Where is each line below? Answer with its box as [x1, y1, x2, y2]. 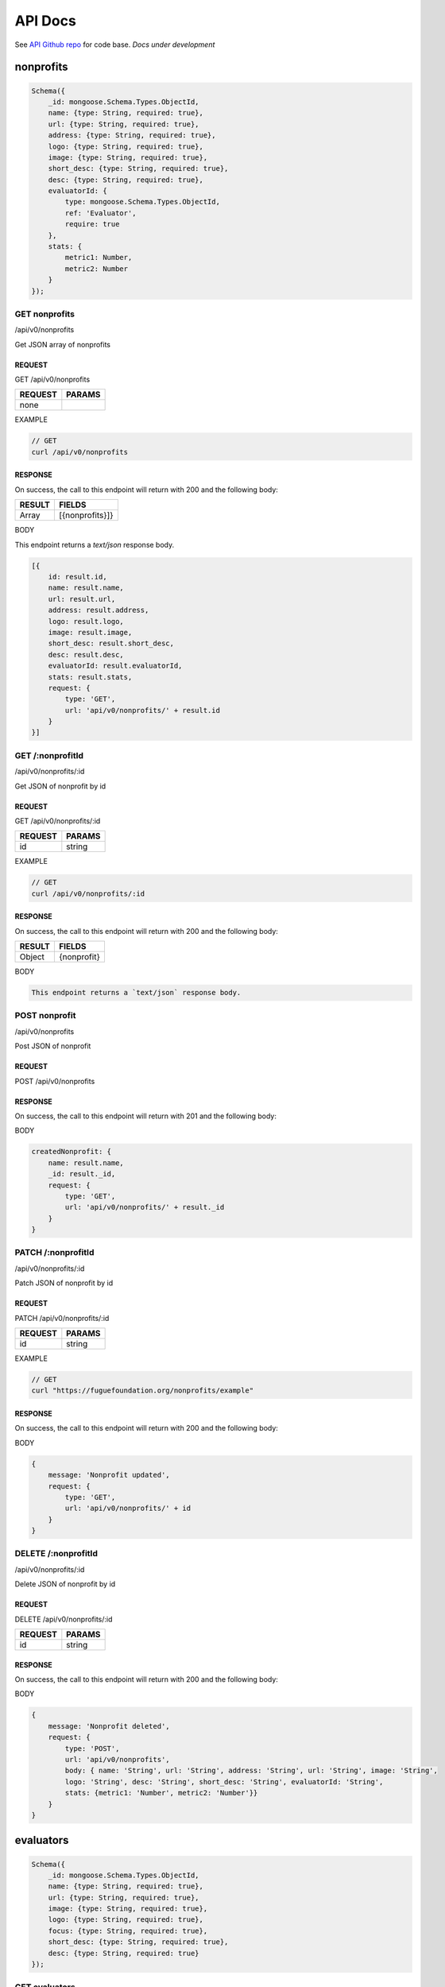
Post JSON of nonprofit [14, 1041, 91, 1051]
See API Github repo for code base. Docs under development [14, 40, 215, 49]
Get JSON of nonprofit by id [14, 781, 106, 791]
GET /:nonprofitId [14, 749, 83, 761]
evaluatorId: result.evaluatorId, [48, 661, 183, 671]
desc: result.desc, [48, 650, 125, 659]
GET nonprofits [14, 308, 75, 320]
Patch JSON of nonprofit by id [14, 1278, 114, 1288]
